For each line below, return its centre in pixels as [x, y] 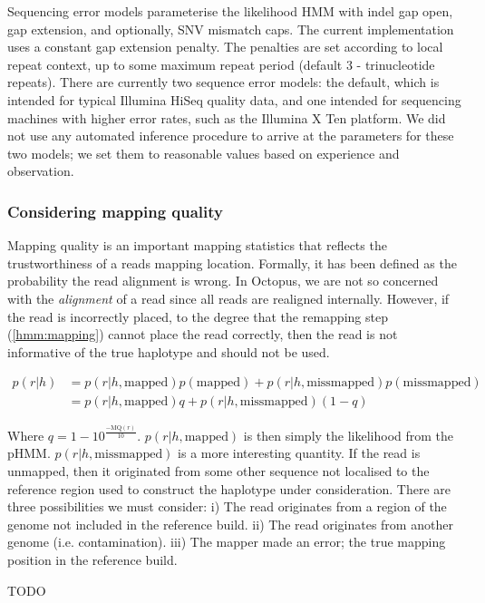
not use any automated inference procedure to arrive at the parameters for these [231, 136]
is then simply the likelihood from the [349, 435]
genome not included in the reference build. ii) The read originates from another [230, 524]
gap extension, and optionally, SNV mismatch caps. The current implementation [231, 29]
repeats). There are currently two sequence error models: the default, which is [223, 82]
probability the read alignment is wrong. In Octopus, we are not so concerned [223, 281]
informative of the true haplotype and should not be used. [169, 351]
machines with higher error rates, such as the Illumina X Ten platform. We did [227, 117]
